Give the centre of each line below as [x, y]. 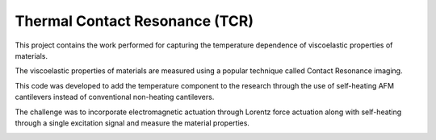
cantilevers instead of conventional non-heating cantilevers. [115, 97]
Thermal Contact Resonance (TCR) [134, 21]
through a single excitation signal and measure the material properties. [132, 123]
